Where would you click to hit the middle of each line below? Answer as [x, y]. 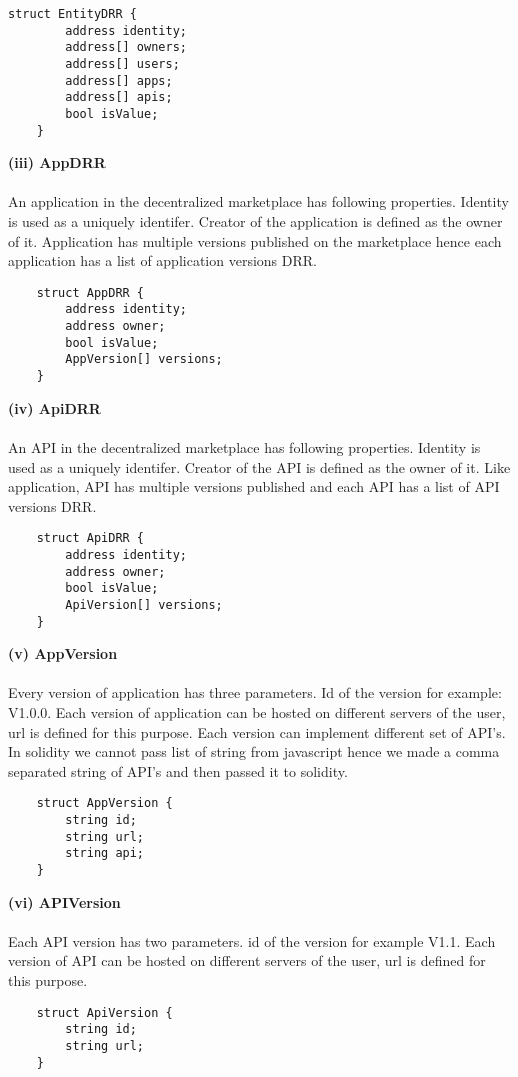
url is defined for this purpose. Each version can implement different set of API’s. [257, 731]
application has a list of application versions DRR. [162, 260]
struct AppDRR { [90, 292]
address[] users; [122, 63]
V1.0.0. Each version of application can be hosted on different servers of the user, [257, 712]
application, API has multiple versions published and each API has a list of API [254, 486]
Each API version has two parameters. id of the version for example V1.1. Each [252, 940]
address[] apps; [119, 80]
